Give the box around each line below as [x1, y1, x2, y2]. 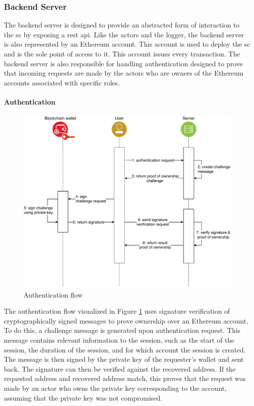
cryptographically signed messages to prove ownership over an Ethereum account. [4, 315, 249, 325]
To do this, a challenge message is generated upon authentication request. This [4, 325, 241, 335]
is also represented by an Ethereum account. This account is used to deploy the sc [4, 39, 250, 49]
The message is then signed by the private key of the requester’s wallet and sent [4, 354, 244, 364]
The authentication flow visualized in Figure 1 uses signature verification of [4, 306, 230, 316]
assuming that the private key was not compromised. [4, 392, 162, 403]
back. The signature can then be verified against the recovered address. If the [4, 363, 236, 374]
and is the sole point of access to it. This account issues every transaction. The [4, 49, 240, 58]
